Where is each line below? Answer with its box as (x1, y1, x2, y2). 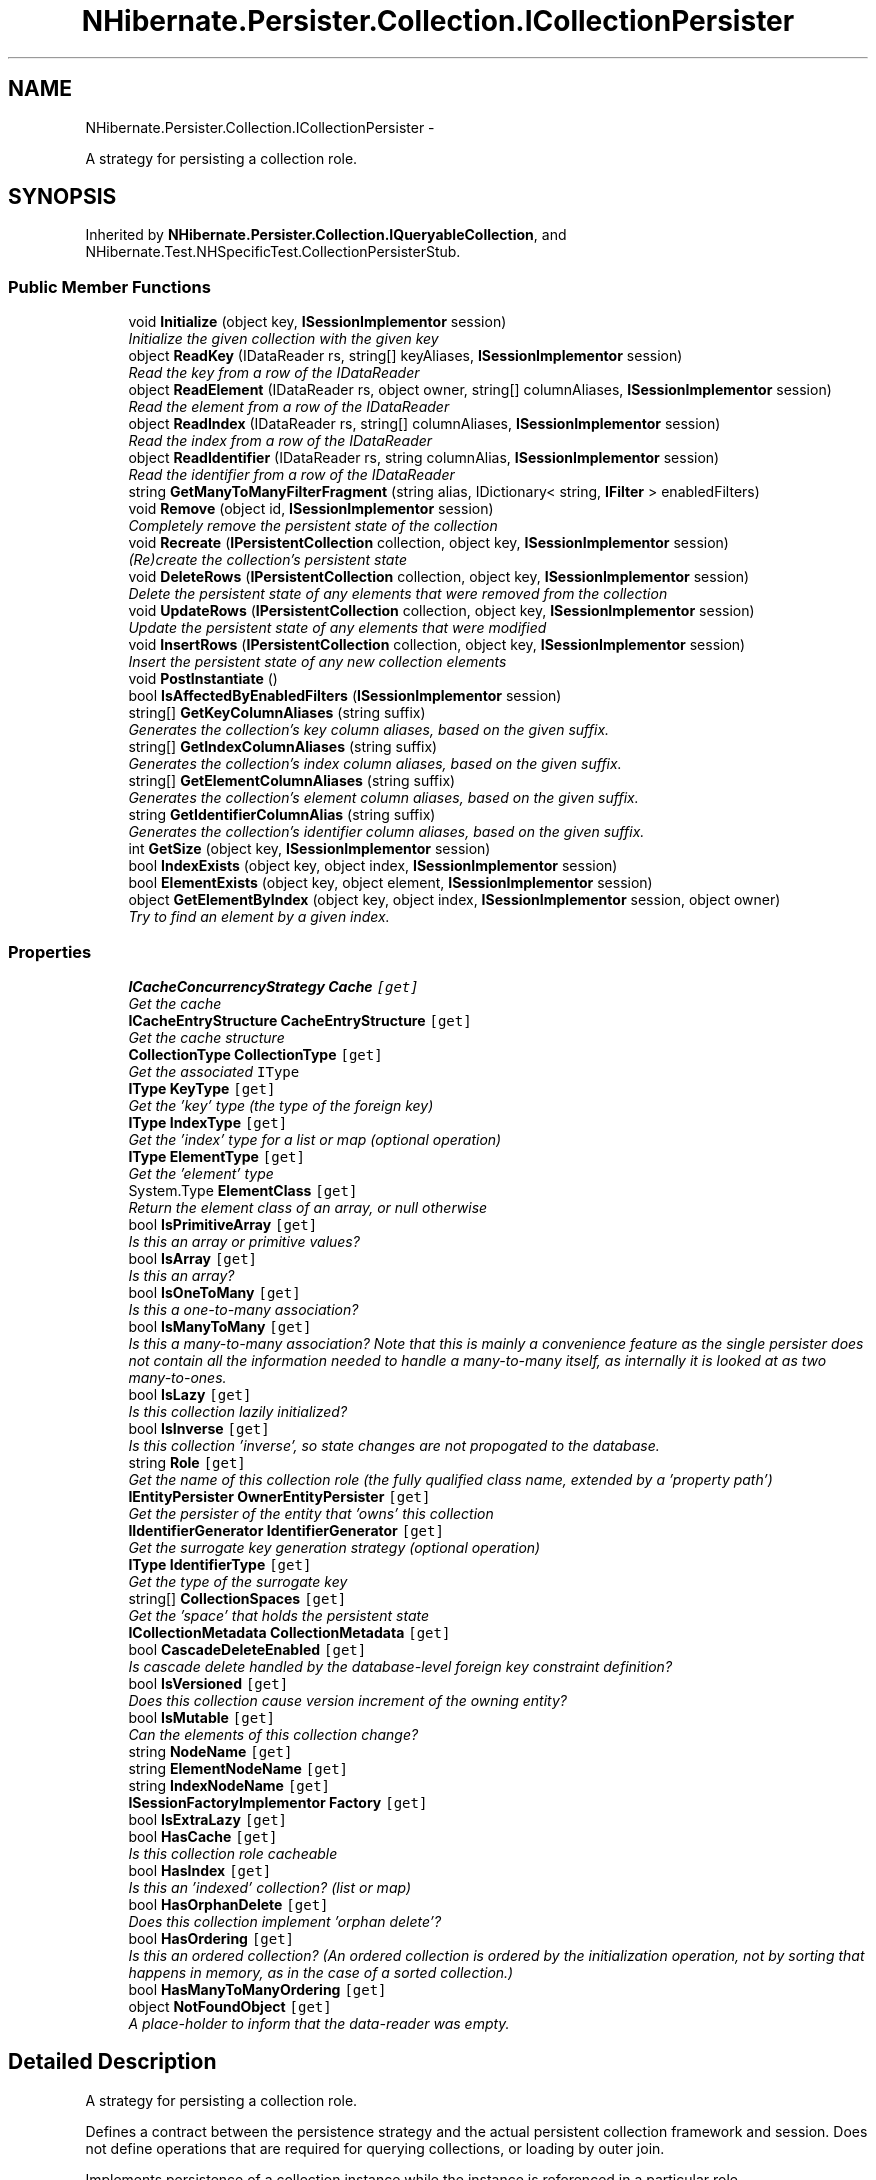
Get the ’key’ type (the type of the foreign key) (128, 1096, 434, 1114)
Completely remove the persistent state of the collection (128, 517, 498, 535)
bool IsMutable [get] (128, 1708, 275, 1726)
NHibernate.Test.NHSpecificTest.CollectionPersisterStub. (85, 243, 461, 261)
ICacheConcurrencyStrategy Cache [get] (128, 977, 419, 995)
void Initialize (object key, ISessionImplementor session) (128, 313, 507, 331)
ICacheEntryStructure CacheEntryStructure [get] (128, 1011, 472, 1029)
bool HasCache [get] (128, 1827, 278, 1845)
